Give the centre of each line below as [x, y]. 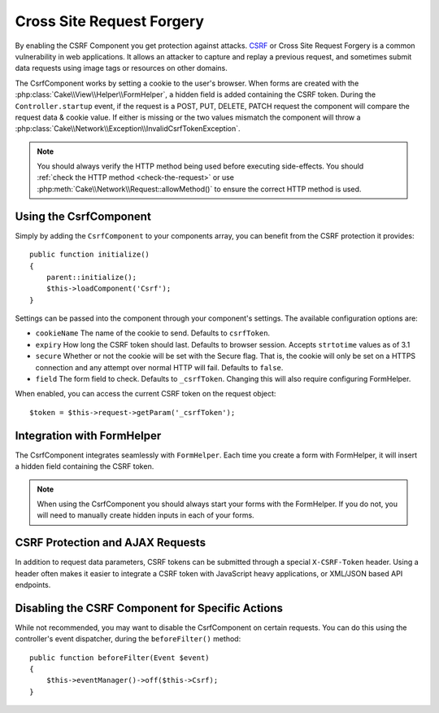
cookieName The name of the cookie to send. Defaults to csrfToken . [153, 333]
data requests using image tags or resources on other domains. [121, 68]
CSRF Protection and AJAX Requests [111, 542]
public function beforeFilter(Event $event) [120, 658]
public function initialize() [90, 255]
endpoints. [33, 584]
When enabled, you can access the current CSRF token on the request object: [146, 394]
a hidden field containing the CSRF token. [85, 466]
